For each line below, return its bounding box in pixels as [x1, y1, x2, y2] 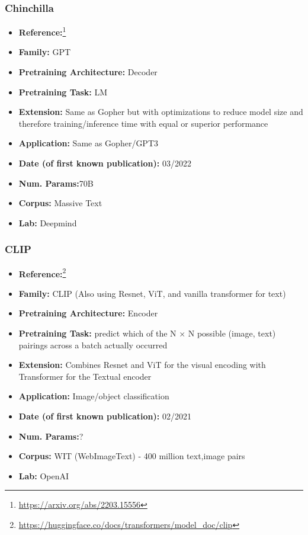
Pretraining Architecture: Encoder [18, 307, 158, 319]
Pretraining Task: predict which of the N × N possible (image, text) [18, 327, 276, 339]
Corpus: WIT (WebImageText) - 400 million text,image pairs [18, 450, 245, 462]
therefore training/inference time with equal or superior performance [18, 117, 268, 129]
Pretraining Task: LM [18, 85, 108, 98]
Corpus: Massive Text [18, 197, 102, 209]
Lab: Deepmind [18, 216, 77, 229]
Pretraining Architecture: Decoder [18, 66, 158, 78]
